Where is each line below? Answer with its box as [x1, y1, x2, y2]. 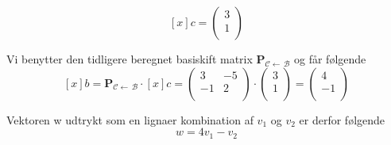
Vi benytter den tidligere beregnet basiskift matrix [6, 51, 253, 67]
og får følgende [294, 51, 366, 67]
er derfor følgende [299, 111, 385, 128]
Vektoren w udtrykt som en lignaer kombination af [6, 111, 254, 128]
